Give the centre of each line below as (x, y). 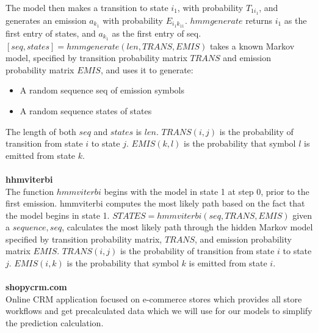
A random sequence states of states (86, 110)
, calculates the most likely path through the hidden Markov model (187, 227)
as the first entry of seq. (157, 33)
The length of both (41, 131)
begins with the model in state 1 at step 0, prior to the (207, 191)
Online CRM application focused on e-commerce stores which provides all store (154, 298)
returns (259, 20)
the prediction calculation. (55, 323)
